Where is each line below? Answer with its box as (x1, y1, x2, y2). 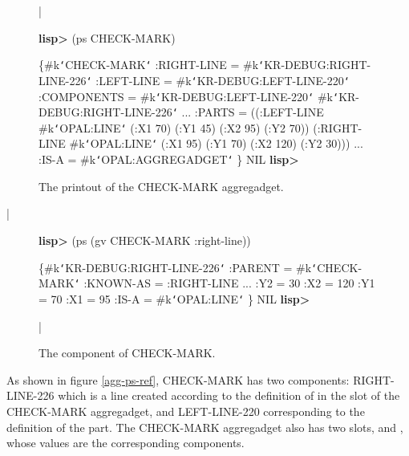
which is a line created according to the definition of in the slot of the (58, 387, 400, 404)
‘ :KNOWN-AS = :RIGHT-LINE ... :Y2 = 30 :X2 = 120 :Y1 (74, 275, 375, 291)
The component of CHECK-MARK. (38, 344, 216, 361)
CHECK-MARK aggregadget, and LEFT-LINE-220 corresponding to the (6, 402, 365, 419)
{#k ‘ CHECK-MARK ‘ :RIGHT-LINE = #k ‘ (38, 56, 265, 73)
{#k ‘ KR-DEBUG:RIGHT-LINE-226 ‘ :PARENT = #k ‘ (38, 259, 318, 275)
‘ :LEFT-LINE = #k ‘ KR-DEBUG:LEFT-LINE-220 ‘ (86, 71, 350, 88)
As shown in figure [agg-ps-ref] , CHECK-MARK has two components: (6, 371, 350, 388)
